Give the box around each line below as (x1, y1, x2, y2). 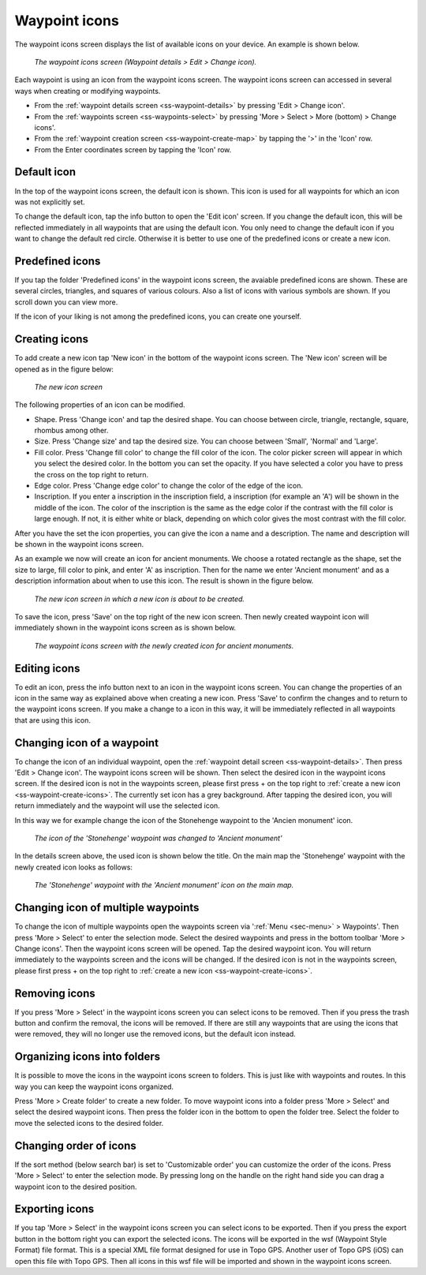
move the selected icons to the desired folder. (14, 1118, 164, 1127)
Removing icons (14, 986, 96, 1000)
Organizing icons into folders (14, 1050, 161, 1064)
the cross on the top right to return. (34, 469, 149, 479)
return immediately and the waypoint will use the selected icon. (14, 801, 220, 810)
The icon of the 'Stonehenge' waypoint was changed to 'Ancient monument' (34, 833, 283, 843)
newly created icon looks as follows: (14, 862, 133, 872)
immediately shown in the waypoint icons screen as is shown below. (14, 623, 237, 633)
